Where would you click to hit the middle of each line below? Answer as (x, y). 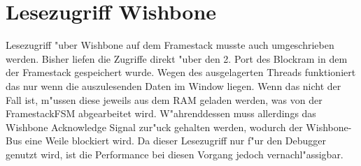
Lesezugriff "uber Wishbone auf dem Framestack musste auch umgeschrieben (170, 45)
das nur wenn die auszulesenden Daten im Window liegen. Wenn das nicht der (174, 85)
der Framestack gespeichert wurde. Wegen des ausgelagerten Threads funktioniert (181, 72)
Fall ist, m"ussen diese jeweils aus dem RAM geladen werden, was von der (164, 99)
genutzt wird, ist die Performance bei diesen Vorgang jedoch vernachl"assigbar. (175, 154)
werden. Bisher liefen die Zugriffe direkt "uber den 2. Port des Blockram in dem (177, 58)
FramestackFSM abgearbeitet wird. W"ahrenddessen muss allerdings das (161, 113)
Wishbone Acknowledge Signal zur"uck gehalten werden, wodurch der (154, 127)
